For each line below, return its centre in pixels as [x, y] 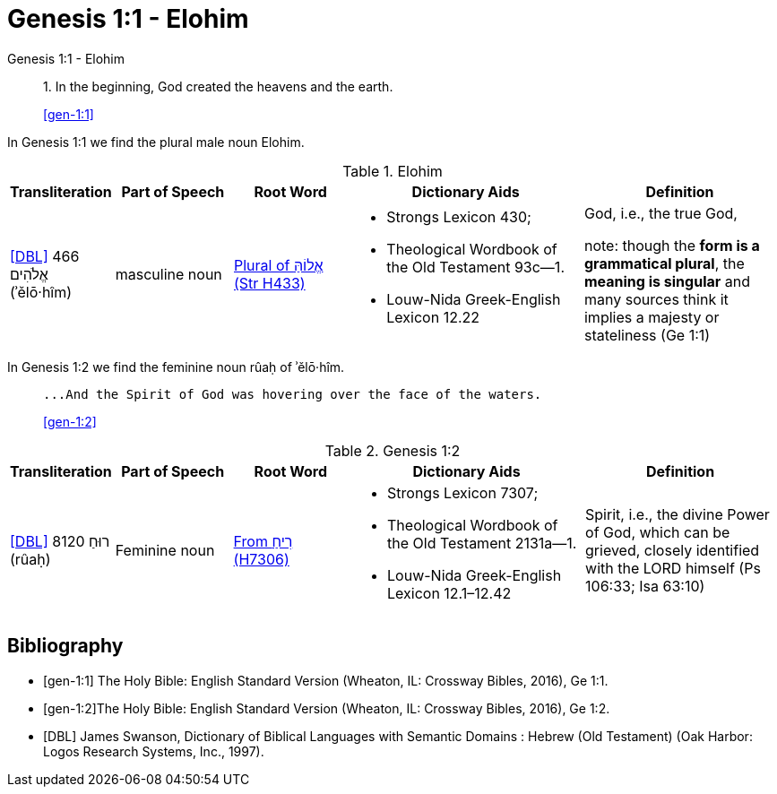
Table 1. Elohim [393, 171]
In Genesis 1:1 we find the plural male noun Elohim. [156, 142]
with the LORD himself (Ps [673, 568]
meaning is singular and [667, 281]
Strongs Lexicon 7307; [463, 492]
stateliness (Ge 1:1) [647, 335]
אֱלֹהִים [29, 274]
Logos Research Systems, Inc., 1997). [154, 751]
